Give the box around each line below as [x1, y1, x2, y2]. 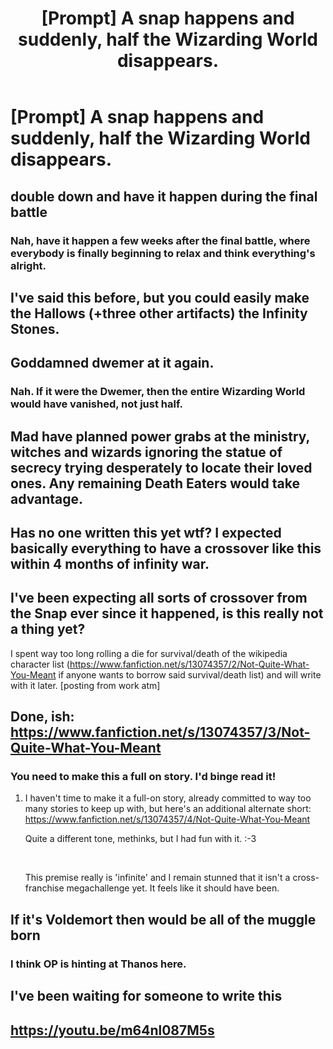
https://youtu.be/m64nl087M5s [10, 1022, 215, 1039]
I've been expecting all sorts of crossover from [10, 590, 308, 607]
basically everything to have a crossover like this [10, 540, 322, 557]
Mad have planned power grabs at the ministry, [10, 428, 310, 445]
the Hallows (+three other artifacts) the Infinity [10, 305, 308, 322]
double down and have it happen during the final [10, 188, 318, 205]
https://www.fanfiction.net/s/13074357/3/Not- [10, 724, 311, 741]
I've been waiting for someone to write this [10, 988, 283, 1005]
